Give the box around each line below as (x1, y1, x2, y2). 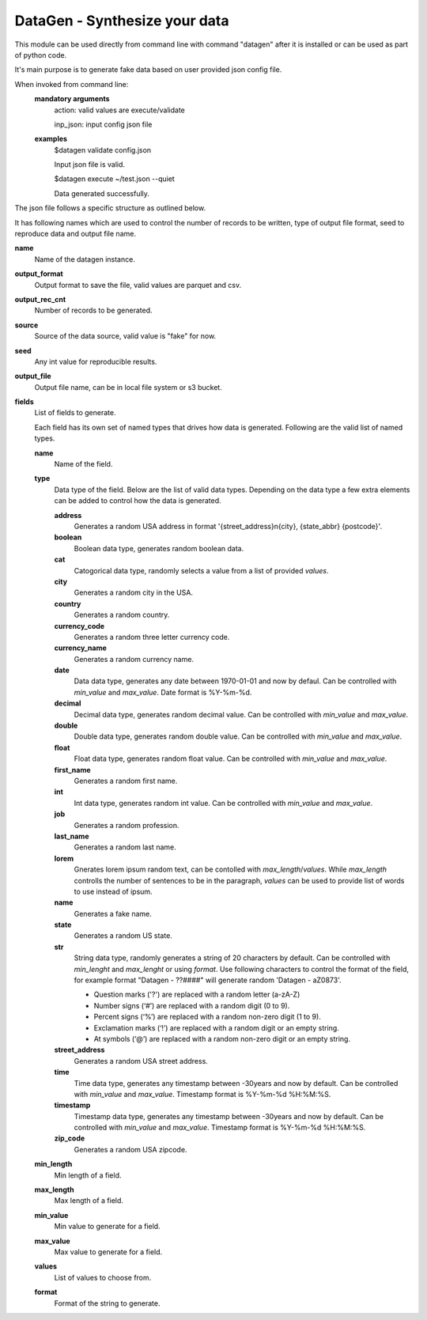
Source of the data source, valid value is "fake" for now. (34, 331, 217, 341)
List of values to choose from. (54, 1273, 152, 1282)
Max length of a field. (54, 1196, 124, 1205)
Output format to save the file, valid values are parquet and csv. (34, 280, 242, 289)
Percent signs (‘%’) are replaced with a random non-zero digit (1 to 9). (93, 1012, 322, 1022)
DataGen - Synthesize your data (14, 12, 229, 29)
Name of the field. (54, 460, 113, 469)
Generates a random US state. (74, 931, 173, 940)
